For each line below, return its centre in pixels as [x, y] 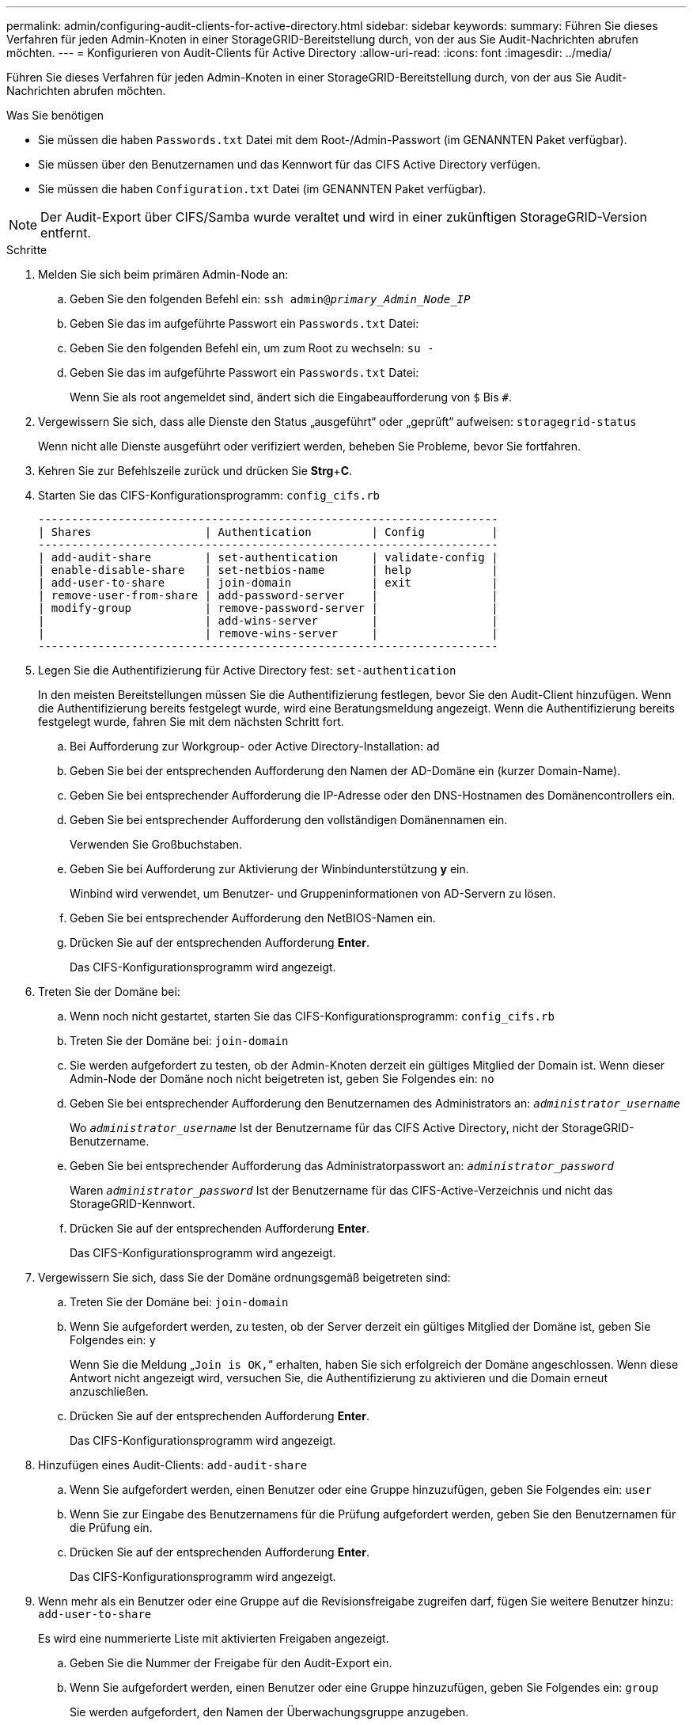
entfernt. [66, 233]
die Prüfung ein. [111, 1527]
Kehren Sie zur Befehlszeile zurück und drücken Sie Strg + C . [195, 471]
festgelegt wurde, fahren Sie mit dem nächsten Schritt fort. [191, 722]
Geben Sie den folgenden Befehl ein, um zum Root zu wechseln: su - [252, 348]
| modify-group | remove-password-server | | [268, 608]
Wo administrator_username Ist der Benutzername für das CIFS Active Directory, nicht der [314, 1128]
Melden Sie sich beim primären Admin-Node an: [163, 274]
